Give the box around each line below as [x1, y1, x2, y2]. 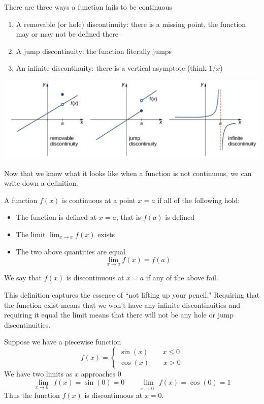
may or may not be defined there [16, 28, 118, 39]
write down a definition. [4, 178, 78, 188]
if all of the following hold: [157, 194, 240, 205]
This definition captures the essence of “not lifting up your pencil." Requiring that [4, 289, 260, 300]
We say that [4, 272, 42, 283]
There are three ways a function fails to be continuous [4, 2, 172, 12]
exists [97, 228, 115, 239]
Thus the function [4, 390, 60, 400]
